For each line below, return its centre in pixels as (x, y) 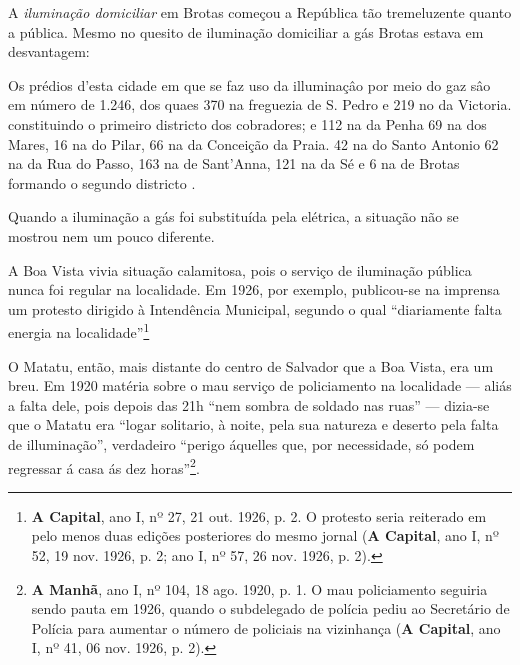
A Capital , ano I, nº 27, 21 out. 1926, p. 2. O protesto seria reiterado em (259, 515)
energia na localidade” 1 (79, 330)
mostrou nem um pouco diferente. (111, 235)
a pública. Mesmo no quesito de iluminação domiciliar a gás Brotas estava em (246, 31)
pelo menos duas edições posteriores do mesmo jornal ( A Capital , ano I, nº (265, 535)
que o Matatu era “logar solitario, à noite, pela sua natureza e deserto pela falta (253, 424)
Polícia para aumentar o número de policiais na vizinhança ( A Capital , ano (266, 627)
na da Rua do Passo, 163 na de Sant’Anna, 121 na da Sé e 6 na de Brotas (234, 163)
